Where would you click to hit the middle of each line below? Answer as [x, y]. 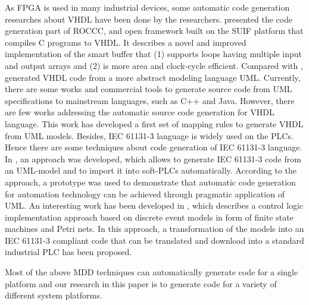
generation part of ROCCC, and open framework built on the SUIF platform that [154, 31]
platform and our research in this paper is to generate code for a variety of [141, 283]
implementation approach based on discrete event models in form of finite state [149, 217]
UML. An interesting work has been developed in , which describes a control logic [154, 205]
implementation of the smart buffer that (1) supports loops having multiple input [154, 54]
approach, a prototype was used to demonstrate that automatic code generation [150, 182]
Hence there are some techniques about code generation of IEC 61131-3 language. [154, 147]
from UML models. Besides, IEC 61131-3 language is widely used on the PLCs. [149, 135]
